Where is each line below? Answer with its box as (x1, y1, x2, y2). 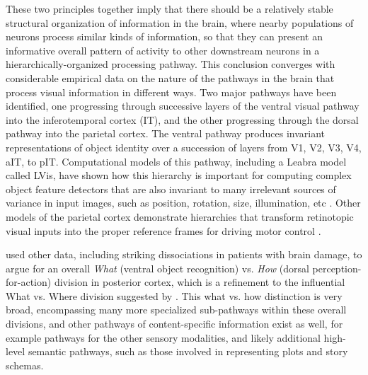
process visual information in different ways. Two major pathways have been (6, 84, 337, 99)
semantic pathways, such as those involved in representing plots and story (28, 344, 348, 359)
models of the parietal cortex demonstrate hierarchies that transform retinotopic (6, 209, 354, 224)
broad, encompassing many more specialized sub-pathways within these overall (6, 302, 347, 317)
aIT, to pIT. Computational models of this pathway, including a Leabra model (6, 154, 347, 168)
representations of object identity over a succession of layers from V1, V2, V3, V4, (6, 139, 362, 154)
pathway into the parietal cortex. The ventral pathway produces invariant (6, 126, 326, 141)
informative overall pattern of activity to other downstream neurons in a (6, 42, 320, 57)
